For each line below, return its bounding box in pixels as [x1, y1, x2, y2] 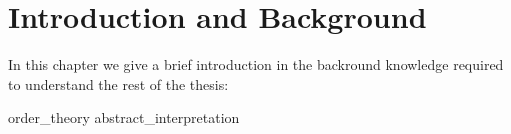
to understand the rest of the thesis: [8, 73, 229, 94]
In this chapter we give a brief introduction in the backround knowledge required [8, 54, 504, 75]
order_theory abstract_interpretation [8, 107, 240, 128]
